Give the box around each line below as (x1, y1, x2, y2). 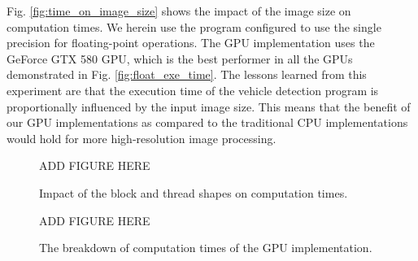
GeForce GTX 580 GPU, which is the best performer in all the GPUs (7, 50, 353, 67)
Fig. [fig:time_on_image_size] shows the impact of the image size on (7, 2, 351, 19)
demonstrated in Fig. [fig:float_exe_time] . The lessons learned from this (7, 66, 367, 83)
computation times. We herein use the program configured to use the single (7, 18, 381, 35)
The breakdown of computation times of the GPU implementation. (39, 239, 372, 256)
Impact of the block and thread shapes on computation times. (39, 184, 348, 201)
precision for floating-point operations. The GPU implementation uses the (7, 34, 375, 51)
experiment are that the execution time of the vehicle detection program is (7, 81, 379, 98)
